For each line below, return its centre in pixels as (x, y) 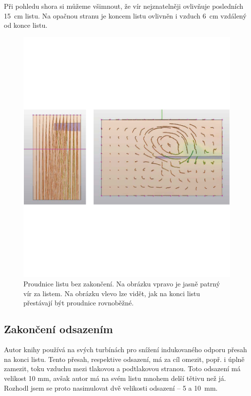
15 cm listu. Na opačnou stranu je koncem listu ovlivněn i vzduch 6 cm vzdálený (125, 15)
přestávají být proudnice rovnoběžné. (79, 303)
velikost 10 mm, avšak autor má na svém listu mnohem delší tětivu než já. (115, 378)
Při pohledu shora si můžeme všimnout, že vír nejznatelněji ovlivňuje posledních (124, 6)
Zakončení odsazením (58, 329)
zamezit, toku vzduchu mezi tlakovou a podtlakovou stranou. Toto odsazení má (122, 368)
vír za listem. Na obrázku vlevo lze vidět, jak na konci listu (112, 293)
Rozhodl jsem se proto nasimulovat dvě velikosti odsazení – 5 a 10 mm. (111, 387)
